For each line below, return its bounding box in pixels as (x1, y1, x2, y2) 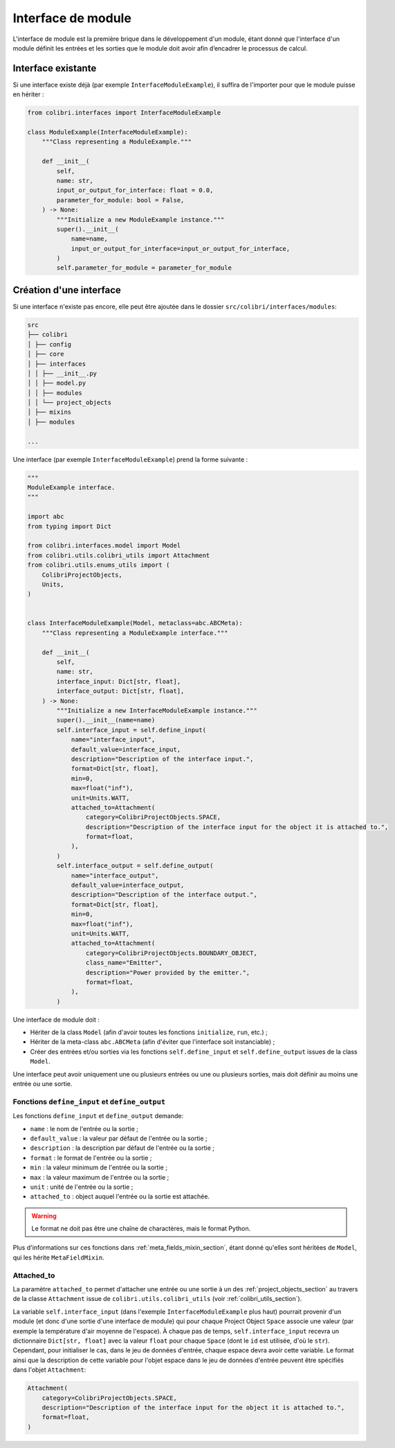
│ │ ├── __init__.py (27, 369, 97, 377)
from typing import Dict (27, 522, 112, 530)
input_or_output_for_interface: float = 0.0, (56, 186, 214, 194)
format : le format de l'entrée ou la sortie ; (30, 1153, 152, 1162)
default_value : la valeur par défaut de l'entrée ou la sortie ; (30, 1134, 208, 1142)
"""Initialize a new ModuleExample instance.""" (56, 216, 225, 223)
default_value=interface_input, (71, 745, 181, 753)
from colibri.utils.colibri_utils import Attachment (27, 551, 210, 559)
